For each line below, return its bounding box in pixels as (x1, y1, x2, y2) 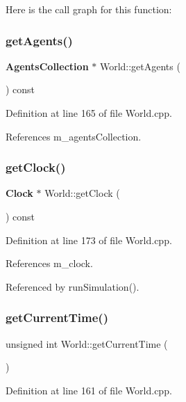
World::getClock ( (44, 186, 120, 200)
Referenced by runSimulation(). (6, 279, 139, 294)
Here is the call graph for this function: (6, 2, 172, 16)
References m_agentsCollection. (6, 129, 142, 143)
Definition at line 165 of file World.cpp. (6, 106, 172, 120)
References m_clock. (6, 256, 93, 271)
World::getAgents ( (99, 58, 180, 73)
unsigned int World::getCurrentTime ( (6, 336, 168, 351)
